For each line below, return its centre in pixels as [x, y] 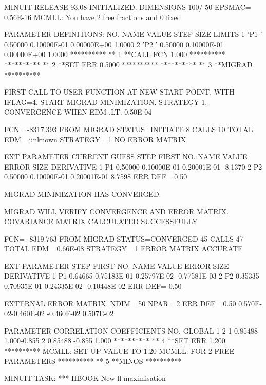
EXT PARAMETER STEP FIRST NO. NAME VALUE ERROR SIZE [117, 265]
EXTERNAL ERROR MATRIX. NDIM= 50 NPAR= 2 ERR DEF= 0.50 [120, 303]
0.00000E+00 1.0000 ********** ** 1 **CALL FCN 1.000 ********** [115, 54]
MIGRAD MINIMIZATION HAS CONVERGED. [83, 194]
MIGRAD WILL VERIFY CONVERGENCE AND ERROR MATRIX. [117, 211]
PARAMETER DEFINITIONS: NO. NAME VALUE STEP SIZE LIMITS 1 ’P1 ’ [133, 34]
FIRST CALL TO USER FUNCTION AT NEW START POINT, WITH [119, 92]
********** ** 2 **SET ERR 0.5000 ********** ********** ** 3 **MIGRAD [128, 64]
